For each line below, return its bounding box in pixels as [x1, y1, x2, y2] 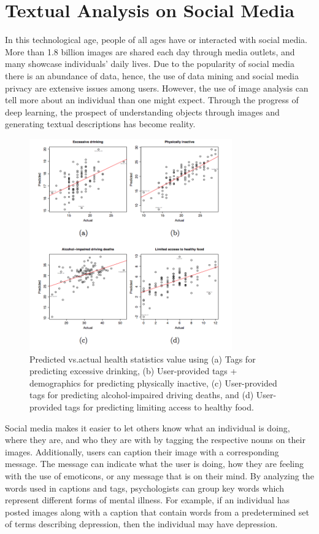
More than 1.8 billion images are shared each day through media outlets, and [5, 45, 295, 58]
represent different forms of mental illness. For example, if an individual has [5, 493, 290, 506]
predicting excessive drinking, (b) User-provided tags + [29, 364, 237, 377]
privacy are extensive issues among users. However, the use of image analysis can [5, 81, 309, 94]
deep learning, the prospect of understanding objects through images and [5, 105, 280, 118]
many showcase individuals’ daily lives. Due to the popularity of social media [5, 57, 294, 70]
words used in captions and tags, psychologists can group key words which [5, 481, 284, 494]
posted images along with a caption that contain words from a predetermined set [5, 505, 309, 518]
